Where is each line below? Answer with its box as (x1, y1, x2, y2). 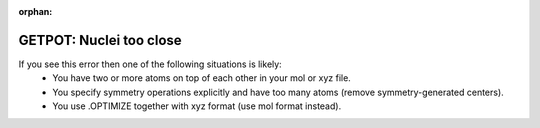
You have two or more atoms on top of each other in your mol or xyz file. (52, 72, 352, 84)
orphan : (18, 6, 53, 17)
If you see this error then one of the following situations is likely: (18, 58, 282, 70)
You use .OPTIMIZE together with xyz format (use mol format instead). (52, 100, 342, 112)
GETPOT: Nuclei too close (18, 31, 182, 49)
